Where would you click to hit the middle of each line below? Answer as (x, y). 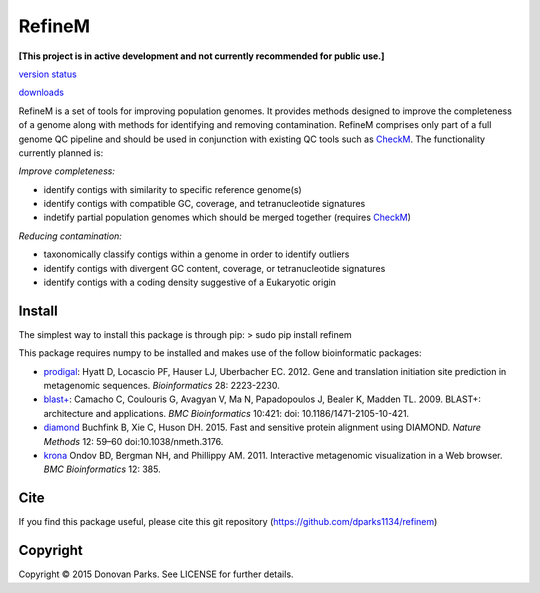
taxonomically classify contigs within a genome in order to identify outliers (196, 254)
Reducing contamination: (70, 236)
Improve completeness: (66, 171)
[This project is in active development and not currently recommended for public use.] (201, 56)
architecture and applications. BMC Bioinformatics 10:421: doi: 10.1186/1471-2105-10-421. (226, 413)
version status (47, 74)
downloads (41, 92)
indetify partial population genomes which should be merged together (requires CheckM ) (227, 217)
